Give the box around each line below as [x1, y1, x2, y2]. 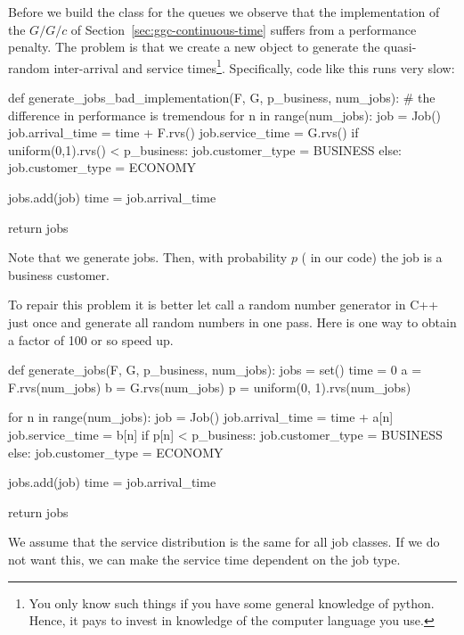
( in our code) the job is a [301, 248, 443, 267]
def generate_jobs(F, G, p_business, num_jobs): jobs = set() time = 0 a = [8, 360, 422, 379]
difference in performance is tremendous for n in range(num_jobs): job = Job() [8, 105, 442, 124]
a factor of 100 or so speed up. [8, 330, 174, 349]
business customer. [8, 265, 110, 284]
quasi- [384, 37, 417, 56]
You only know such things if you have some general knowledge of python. [28, 593, 435, 612]
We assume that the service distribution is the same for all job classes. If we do [8, 532, 440, 551]
